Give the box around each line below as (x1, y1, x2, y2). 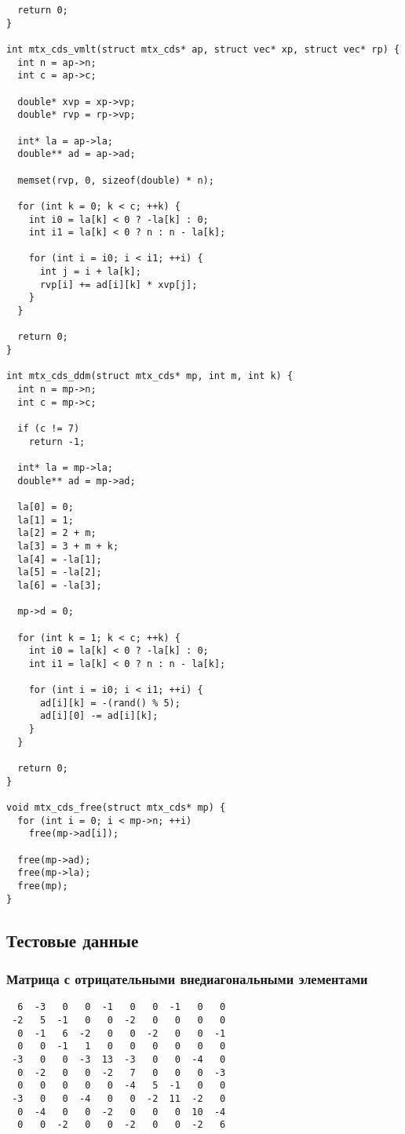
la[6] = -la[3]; (17, 579, 102, 591)
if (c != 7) (17, 423, 80, 434)
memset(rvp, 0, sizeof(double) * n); (17, 174, 214, 186)
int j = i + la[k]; (39, 266, 141, 278)
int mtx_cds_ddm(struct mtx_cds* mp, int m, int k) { (6, 370, 294, 382)
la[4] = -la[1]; (17, 553, 102, 565)
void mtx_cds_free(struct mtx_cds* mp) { (6, 802, 226, 814)
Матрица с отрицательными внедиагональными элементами (6, 968, 368, 988)
